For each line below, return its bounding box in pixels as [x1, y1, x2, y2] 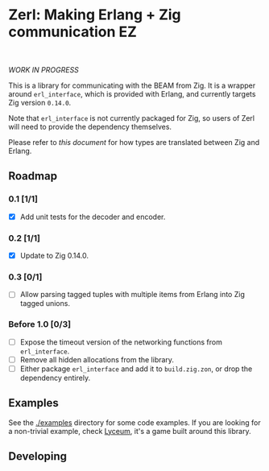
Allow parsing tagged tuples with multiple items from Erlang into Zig [19, 290, 246, 300]
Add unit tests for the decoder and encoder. [19, 212, 166, 221]
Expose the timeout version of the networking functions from [19, 337, 223, 347]
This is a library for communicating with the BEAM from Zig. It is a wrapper [8, 81, 256, 90]
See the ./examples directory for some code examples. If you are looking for [8, 417, 261, 428]
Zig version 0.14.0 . [8, 97, 72, 107]
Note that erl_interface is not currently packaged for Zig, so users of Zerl [8, 113, 255, 122]
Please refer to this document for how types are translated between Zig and [8, 137, 260, 147]
